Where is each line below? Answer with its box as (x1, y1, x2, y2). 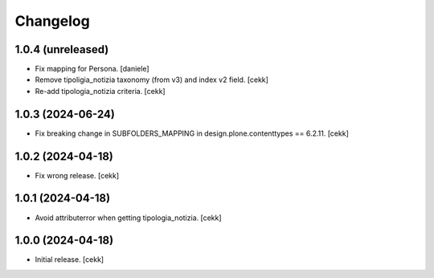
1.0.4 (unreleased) (14, 43, 109, 56)
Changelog (14, 12, 90, 30)
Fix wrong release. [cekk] (35, 170, 120, 180)
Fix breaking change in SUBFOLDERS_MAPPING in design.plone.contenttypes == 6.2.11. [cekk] (35, 129, 350, 138)
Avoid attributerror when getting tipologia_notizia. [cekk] (35, 213, 222, 223)
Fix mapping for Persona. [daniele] (35, 64, 149, 74)
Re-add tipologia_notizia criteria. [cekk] (35, 86, 166, 96)
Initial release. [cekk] (35, 255, 104, 264)
